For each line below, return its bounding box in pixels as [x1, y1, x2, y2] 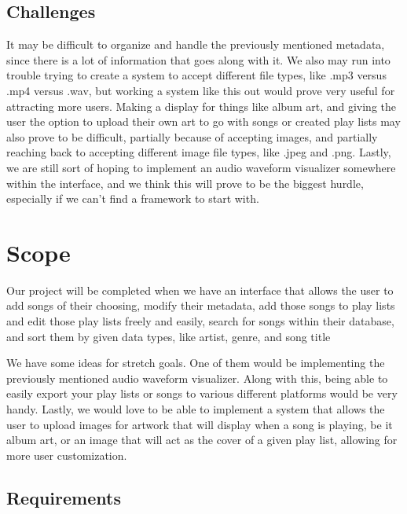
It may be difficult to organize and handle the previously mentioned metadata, [6, 36, 385, 53]
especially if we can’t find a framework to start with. [6, 190, 259, 207]
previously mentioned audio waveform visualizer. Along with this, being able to [6, 369, 388, 386]
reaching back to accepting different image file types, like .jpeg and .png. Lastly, [6, 144, 391, 160]
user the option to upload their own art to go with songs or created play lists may [6, 113, 401, 130]
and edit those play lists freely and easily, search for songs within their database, [6, 313, 394, 329]
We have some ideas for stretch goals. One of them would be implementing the [6, 354, 385, 371]
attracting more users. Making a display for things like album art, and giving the [6, 97, 396, 114]
